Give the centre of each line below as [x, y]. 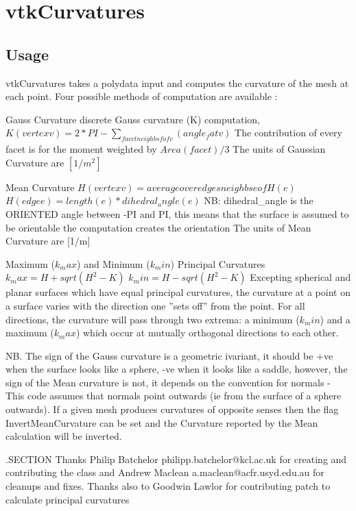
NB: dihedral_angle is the [259, 200]
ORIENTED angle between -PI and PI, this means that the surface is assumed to [177, 213]
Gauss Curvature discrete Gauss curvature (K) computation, [133, 119]
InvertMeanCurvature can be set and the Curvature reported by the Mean [162, 422]
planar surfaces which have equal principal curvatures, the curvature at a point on [178, 292]
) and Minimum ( [114, 263]
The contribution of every [288, 133]
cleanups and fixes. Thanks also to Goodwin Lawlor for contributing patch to [168, 486]
